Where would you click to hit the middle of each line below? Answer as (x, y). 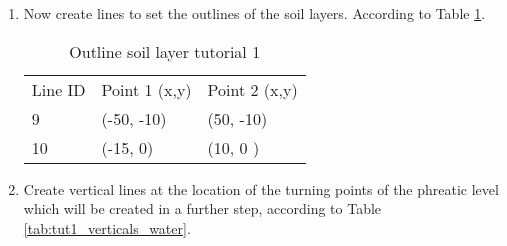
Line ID (58, 89)
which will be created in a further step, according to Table (202, 208)
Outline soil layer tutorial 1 (165, 51)
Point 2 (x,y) (252, 89)
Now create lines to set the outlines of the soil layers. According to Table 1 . (254, 13)
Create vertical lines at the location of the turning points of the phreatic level (261, 188)
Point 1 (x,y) (146, 89)
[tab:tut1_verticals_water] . (107, 227)
